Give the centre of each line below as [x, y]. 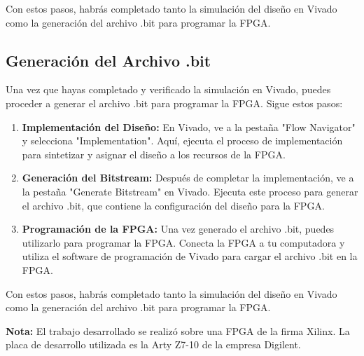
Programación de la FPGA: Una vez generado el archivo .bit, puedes [178, 229]
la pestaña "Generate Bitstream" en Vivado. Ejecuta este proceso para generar [190, 191]
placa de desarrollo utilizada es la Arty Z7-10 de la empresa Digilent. [153, 344]
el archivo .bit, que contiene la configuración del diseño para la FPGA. [173, 205]
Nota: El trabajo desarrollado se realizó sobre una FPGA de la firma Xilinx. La [178, 330]
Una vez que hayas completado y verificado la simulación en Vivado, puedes [168, 89]
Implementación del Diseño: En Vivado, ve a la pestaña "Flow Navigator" [189, 126]
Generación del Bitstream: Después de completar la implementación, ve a [188, 178]
